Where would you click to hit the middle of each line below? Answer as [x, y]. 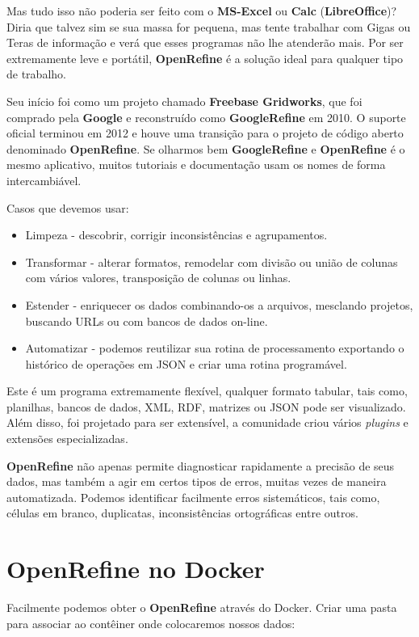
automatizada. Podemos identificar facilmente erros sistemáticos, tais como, [193, 497]
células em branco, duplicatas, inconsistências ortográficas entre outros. [182, 513]
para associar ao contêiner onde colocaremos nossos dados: [151, 623]
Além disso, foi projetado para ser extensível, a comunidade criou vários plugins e [207, 422]
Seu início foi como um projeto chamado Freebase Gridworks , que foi [184, 101]
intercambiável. [44, 180]
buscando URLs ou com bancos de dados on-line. [147, 321]
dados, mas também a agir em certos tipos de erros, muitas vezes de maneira [197, 481]
